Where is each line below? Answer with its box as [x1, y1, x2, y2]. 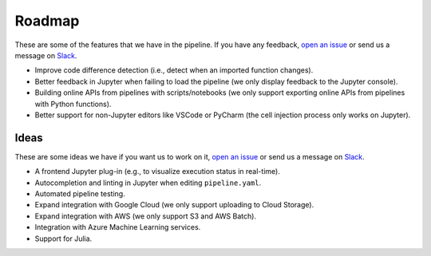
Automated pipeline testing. [34, 188, 125, 199]
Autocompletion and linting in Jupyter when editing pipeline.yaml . [34, 178, 262, 187]
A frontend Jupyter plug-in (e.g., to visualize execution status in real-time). [34, 167, 281, 176]
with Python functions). [34, 99, 112, 108]
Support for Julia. [34, 234, 93, 243]
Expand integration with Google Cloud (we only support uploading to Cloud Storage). [34, 200, 314, 210]
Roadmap [14, 12, 80, 30]
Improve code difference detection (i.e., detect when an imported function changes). [34, 65, 314, 75]
